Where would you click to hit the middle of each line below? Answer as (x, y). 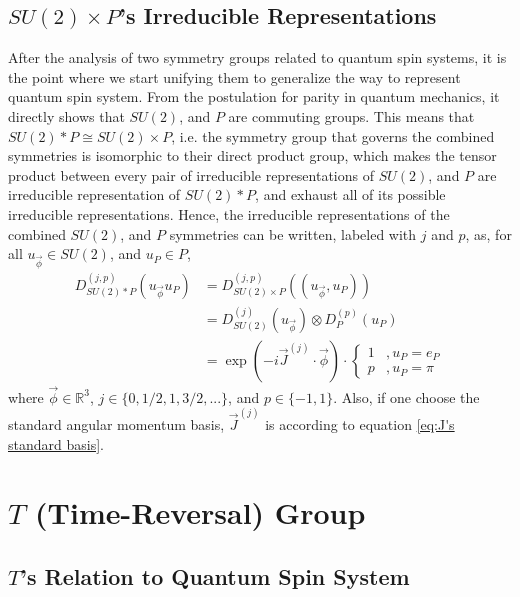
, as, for (488, 233)
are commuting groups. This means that (351, 115)
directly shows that (66, 115)
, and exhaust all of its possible (350, 194)
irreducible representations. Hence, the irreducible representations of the (229, 213)
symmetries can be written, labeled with (293, 233)
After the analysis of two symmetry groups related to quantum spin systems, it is (257, 57)
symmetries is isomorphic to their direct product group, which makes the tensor (252, 155)
